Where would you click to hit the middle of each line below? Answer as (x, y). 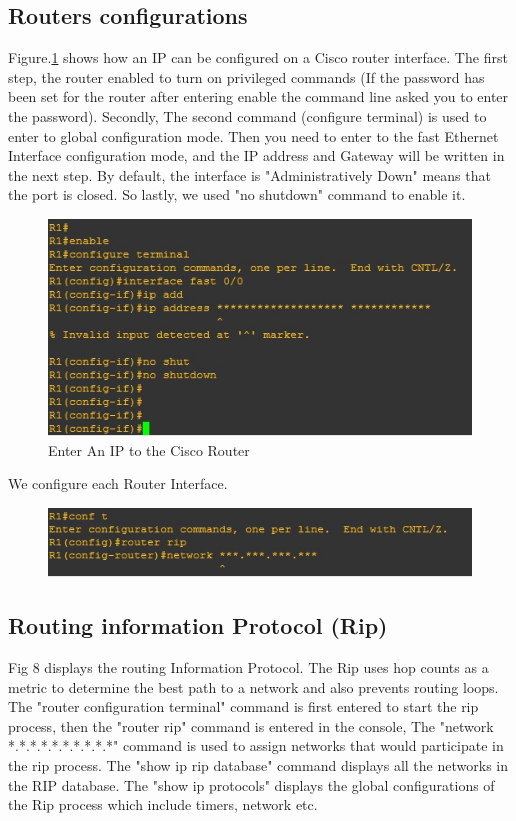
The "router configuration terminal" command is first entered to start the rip (243, 706)
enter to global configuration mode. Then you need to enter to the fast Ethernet (253, 135)
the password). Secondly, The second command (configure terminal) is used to (247, 115)
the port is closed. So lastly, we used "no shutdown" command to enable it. (237, 194)
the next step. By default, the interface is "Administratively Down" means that (249, 174)
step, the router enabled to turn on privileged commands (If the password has (246, 76)
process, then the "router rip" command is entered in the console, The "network (251, 725)
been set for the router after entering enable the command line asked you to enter (258, 96)
